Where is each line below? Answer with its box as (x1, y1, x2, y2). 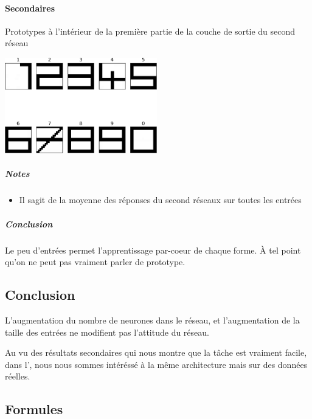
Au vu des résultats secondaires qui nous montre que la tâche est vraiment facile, (5, 346, 307, 359)
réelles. (5, 370, 30, 383)
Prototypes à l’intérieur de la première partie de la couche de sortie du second (5, 24, 296, 37)
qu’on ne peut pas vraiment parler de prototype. (5, 255, 185, 268)
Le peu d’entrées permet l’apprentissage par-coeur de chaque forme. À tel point (5, 243, 301, 256)
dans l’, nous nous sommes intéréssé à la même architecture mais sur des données (5, 358, 308, 370)
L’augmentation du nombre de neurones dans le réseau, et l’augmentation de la (5, 313, 300, 326)
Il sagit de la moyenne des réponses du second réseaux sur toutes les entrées (19, 193, 302, 206)
